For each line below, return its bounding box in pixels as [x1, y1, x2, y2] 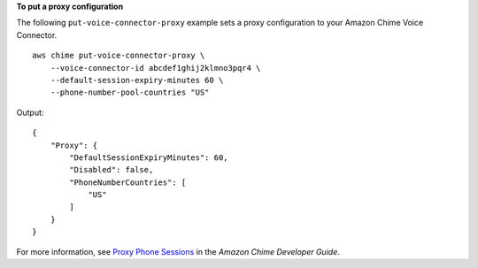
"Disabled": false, [69, 165, 154, 175]
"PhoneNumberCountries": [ [69, 177, 187, 188]
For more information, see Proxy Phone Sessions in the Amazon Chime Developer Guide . [16, 246, 340, 257]
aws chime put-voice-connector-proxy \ [32, 50, 205, 61]
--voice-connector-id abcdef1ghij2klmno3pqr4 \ [50, 63, 261, 73]
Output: [16, 107, 44, 118]
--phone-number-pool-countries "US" [50, 88, 210, 97]
